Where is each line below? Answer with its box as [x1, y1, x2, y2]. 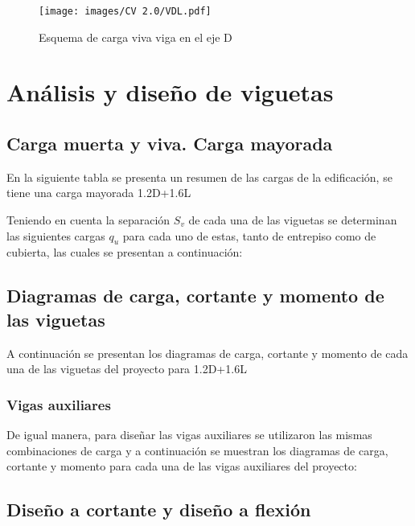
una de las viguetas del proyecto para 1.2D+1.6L [6, 360, 247, 377]
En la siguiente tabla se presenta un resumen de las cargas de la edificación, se [6, 168, 392, 185]
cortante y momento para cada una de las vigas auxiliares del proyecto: [6, 458, 357, 475]
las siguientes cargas [6, 227, 105, 244]
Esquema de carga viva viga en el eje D [39, 28, 232, 45]
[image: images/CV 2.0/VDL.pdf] [39, 6, 212, 17]
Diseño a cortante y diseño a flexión [6, 497, 311, 522]
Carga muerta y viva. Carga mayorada [6, 131, 333, 156]
